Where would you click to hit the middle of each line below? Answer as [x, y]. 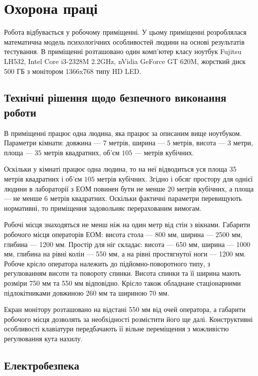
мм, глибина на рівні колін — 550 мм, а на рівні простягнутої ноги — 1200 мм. [125, 254]
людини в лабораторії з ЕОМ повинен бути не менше [85, 188]
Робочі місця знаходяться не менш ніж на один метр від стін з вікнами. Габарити [127, 224]
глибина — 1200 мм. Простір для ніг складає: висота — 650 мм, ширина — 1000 [127, 244]
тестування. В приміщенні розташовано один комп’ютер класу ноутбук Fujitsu [123, 51]
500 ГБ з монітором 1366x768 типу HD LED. [73, 71]
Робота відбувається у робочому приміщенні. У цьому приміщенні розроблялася [125, 32]
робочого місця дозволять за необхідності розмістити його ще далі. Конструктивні [129, 319]
